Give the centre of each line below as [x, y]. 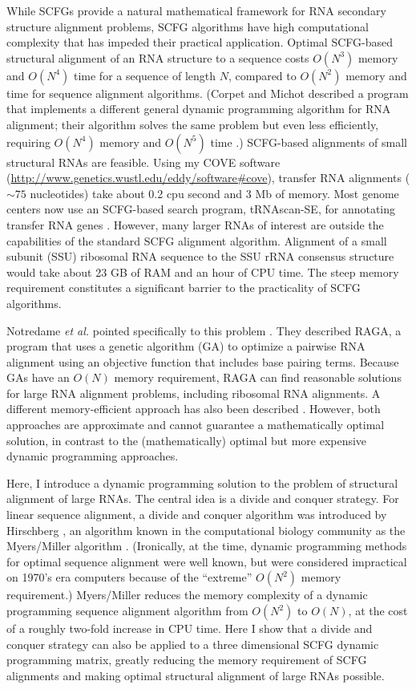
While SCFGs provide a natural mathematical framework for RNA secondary [196, 10]
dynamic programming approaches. [93, 456]
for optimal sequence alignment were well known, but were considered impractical [207, 561]
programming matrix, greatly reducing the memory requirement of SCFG [187, 660]
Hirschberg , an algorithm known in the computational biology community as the [206, 530]
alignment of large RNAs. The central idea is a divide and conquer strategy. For [203, 499]
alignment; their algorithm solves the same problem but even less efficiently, [193, 124]
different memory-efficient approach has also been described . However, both [194, 409]
